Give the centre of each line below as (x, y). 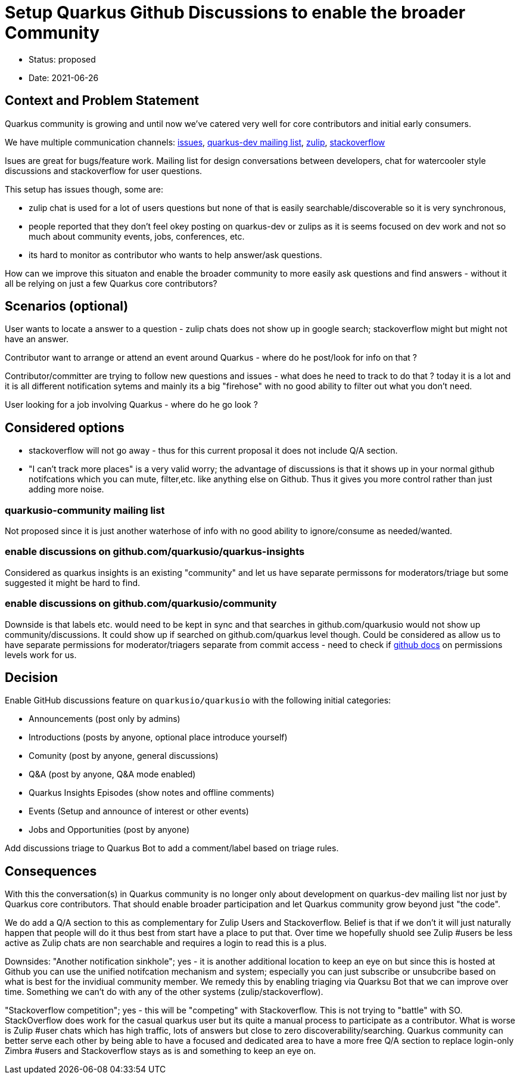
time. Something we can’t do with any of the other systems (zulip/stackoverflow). (164, 992)
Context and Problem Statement (102, 101)
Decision (32, 677)
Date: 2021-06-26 (64, 77)
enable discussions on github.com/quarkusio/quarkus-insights (155, 552)
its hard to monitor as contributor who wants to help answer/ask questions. (175, 255)
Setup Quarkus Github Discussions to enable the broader (235, 13)
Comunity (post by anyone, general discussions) (124, 756)
